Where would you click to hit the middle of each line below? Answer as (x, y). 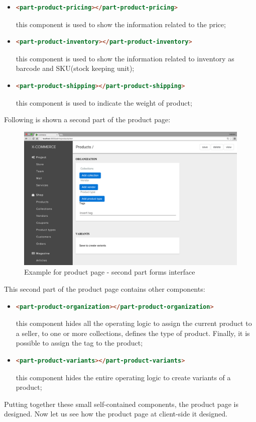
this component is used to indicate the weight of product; (104, 102)
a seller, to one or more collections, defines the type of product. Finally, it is (133, 333)
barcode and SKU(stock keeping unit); (75, 68)
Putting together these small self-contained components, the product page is (121, 404)
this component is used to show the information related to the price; (121, 24)
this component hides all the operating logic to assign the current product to (134, 323)
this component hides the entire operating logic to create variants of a (123, 377)
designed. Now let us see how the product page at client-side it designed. (116, 414)
